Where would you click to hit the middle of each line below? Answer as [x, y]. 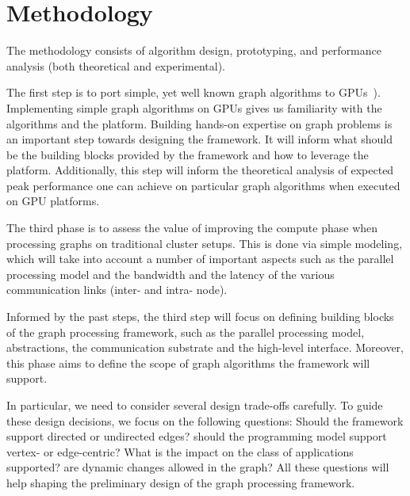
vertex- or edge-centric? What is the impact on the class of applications [180, 451]
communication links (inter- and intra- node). [117, 290]
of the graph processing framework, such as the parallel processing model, [186, 332]
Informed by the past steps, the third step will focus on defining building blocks [200, 317]
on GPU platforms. [53, 201]
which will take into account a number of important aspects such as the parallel [200, 259]
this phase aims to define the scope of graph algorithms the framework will [188, 362]
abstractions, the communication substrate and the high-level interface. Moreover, [205, 347]
